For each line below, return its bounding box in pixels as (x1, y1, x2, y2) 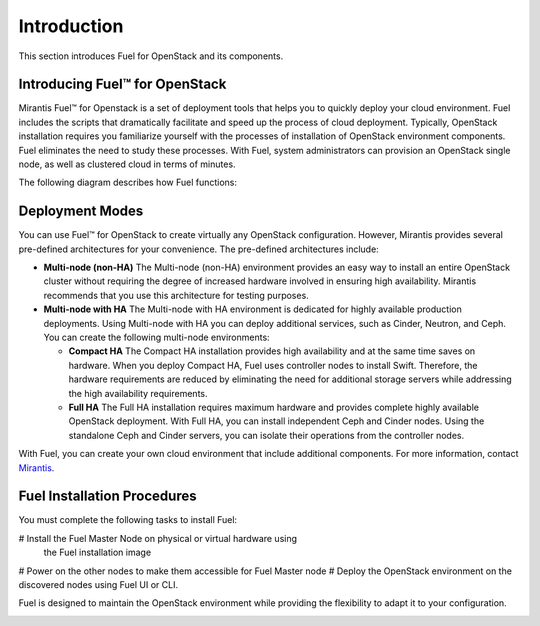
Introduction (18, 15, 124, 37)
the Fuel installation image (43, 546, 152, 559)
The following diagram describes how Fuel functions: (18, 176, 238, 189)
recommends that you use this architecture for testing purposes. (43, 289, 309, 301)
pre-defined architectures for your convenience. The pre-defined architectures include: (18, 243, 379, 255)
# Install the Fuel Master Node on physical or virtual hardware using (18, 532, 298, 544)
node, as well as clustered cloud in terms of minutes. (18, 158, 236, 170)
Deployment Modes (18, 203, 144, 220)
